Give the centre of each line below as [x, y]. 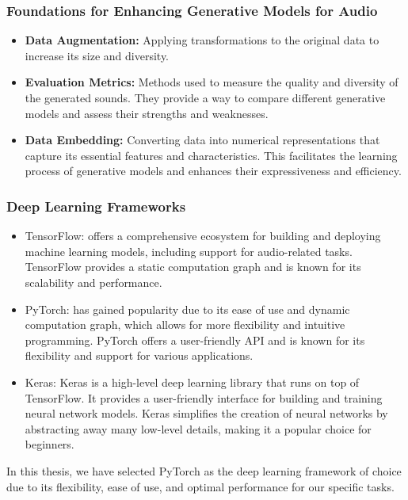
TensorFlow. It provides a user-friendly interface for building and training [204, 397]
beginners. [50, 444]
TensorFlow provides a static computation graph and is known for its [193, 267]
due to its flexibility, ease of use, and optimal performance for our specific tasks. [200, 486]
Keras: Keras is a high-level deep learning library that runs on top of [192, 382]
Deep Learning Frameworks [96, 206]
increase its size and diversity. [97, 55]
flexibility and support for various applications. [139, 355]
